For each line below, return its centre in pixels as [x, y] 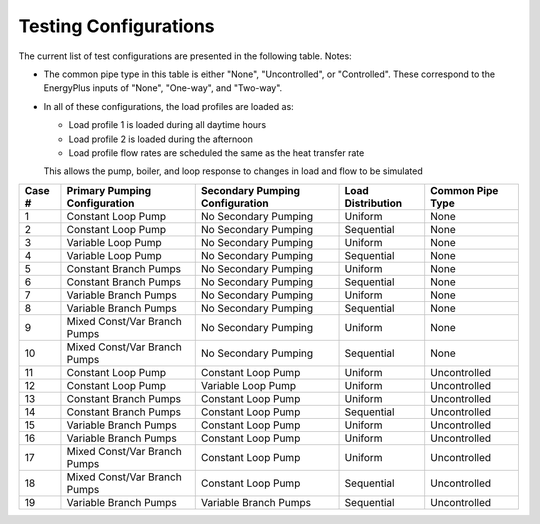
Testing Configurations [116, 26]
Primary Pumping [109, 190]
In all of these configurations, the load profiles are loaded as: [168, 106]
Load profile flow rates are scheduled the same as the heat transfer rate [216, 152]
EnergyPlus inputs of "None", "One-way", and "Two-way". [163, 88]
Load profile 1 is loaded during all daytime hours [167, 125]
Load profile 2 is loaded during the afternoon [161, 139]
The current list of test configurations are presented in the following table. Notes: [185, 56]
